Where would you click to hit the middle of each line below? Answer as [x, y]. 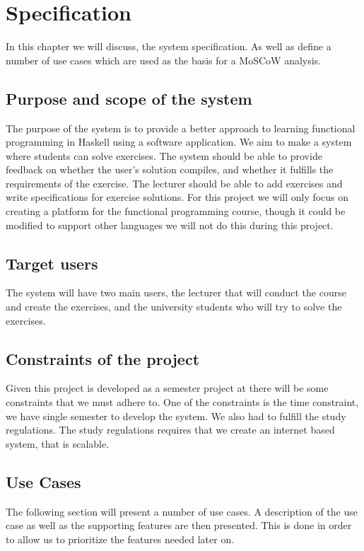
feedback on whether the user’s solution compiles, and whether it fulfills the [170, 169]
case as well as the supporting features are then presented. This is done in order [179, 525]
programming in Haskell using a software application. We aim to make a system [179, 142]
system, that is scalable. [58, 443]
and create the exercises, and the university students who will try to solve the [174, 307]
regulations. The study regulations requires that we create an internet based [170, 430]
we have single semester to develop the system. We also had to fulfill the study [176, 416]
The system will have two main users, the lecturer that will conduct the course [176, 292]
